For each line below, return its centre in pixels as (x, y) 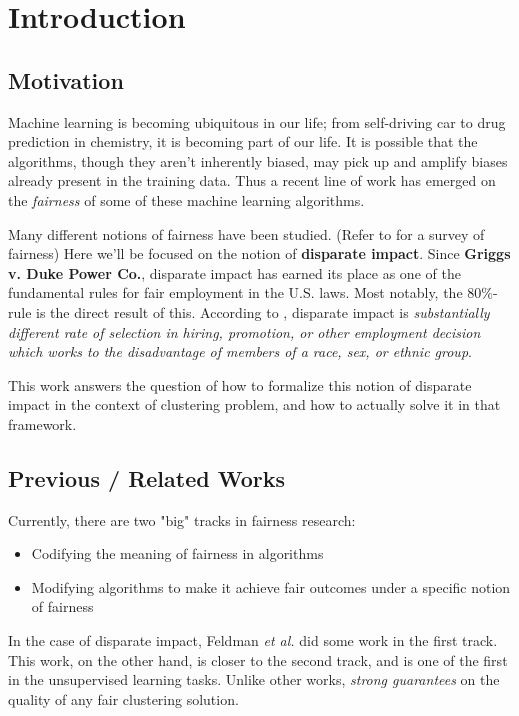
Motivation (66, 79)
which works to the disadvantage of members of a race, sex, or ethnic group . (240, 351)
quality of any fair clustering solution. (123, 698)
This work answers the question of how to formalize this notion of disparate (240, 384)
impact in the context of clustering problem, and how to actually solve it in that (254, 404)
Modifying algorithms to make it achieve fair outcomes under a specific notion (271, 586)
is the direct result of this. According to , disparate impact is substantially (263, 311)
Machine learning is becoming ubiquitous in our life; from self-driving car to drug (257, 121)
